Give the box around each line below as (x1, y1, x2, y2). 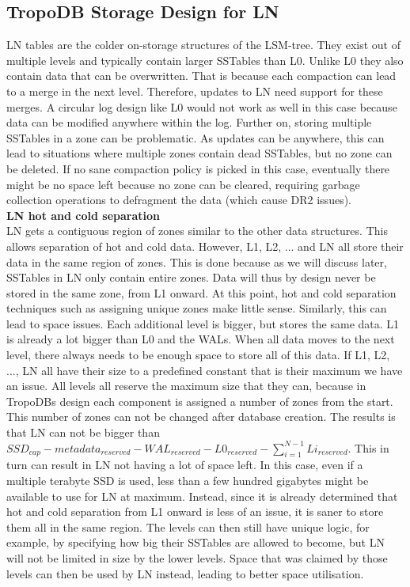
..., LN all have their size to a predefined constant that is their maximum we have (6, 362, 403, 378)
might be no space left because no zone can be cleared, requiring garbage (6, 176, 360, 192)
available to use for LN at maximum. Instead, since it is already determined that (6, 487, 398, 504)
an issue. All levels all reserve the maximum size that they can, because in (6, 377, 366, 394)
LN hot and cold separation (6, 206, 161, 223)
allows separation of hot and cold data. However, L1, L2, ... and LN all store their (6, 237, 404, 254)
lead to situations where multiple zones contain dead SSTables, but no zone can (6, 145, 393, 161)
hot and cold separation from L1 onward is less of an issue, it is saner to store (6, 503, 384, 520)
